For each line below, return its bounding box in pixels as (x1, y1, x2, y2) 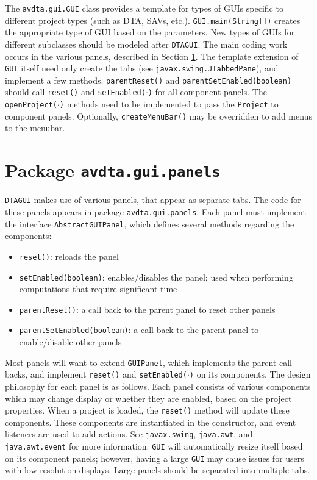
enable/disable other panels (19, 335, 122, 348)
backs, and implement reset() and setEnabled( (5, 368, 187, 381)
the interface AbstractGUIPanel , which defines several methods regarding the (5, 217, 294, 230)
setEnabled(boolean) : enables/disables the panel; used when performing (19, 270, 293, 283)
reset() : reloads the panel (19, 249, 119, 262)
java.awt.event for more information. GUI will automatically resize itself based (5, 440, 303, 453)
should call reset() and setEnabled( (5, 85, 146, 98)
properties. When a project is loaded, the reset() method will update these (5, 404, 290, 417)
